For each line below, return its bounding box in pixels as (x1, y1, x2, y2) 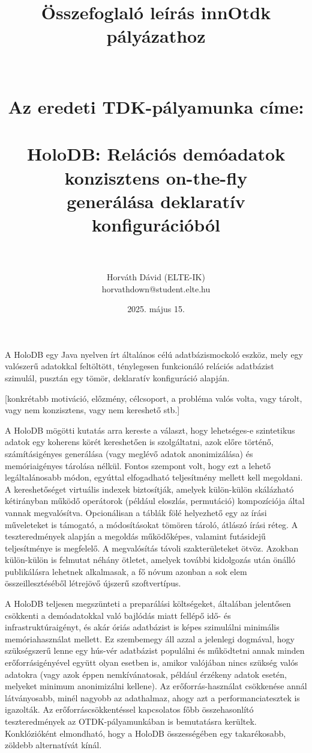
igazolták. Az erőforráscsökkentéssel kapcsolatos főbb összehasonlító (5, 703, 254, 716)
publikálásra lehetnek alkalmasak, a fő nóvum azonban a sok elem (5, 565, 247, 577)
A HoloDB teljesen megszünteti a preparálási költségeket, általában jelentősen (5, 597, 291, 610)
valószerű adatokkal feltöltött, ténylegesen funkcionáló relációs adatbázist (5, 360, 274, 372)
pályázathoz (106, 23, 206, 48)
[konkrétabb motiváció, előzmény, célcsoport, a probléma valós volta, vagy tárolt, (5, 392, 302, 404)
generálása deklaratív (67, 188, 245, 213)
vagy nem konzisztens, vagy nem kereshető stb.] (5, 404, 180, 416)
